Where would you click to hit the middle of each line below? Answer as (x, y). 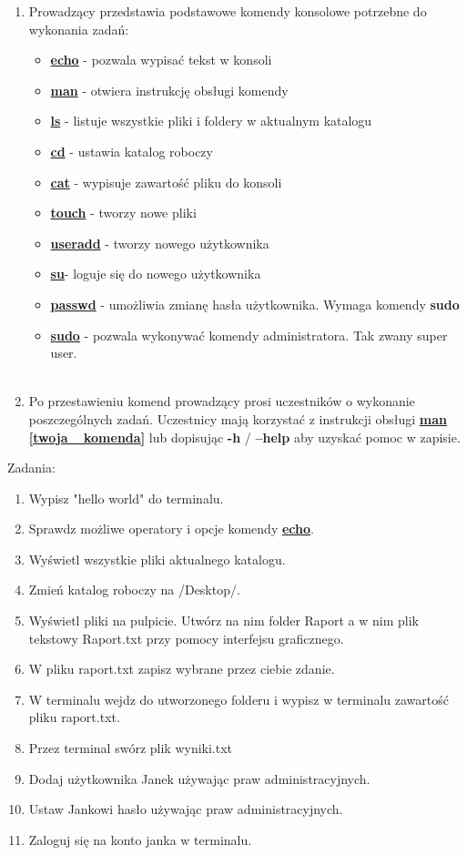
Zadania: (31, 468)
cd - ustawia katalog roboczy (132, 151)
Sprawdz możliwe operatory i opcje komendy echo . (171, 529)
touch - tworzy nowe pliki (123, 213)
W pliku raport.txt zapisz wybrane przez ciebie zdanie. (182, 669)
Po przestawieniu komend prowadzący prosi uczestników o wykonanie (222, 401)
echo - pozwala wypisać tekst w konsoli (161, 60)
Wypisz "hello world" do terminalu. (126, 498)
